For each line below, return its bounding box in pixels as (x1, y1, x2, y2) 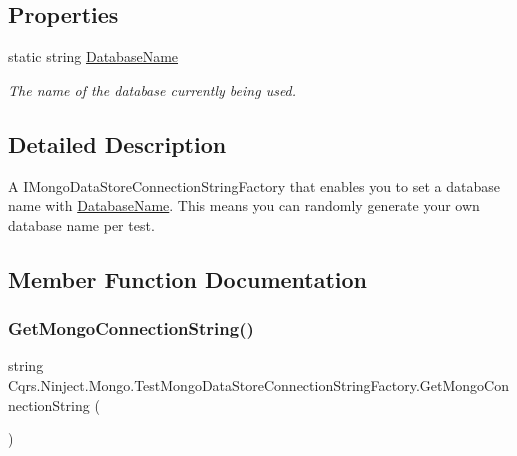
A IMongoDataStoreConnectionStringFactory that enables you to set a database (8, 175, 500, 196)
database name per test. (8, 214, 155, 235)
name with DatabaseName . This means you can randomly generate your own (8, 195, 480, 216)
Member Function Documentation (8, 263, 368, 294)
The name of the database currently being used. (8, 79, 297, 100)
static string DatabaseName (8, 46, 179, 67)
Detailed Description (8, 128, 227, 159)
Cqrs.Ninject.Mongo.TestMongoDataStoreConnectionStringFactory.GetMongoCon (8, 374, 510, 395)
